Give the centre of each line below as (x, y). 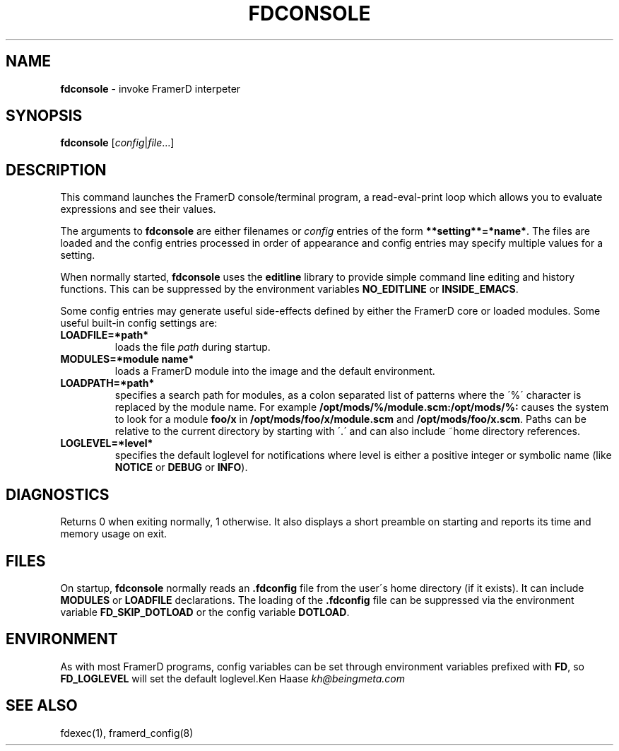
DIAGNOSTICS (58, 494)
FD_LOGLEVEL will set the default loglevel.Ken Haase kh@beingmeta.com (233, 678)
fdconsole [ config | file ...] (117, 143)
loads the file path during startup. (193, 347)
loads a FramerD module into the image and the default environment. (275, 371)
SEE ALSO (42, 706)
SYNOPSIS (44, 116)
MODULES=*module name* (127, 359)
